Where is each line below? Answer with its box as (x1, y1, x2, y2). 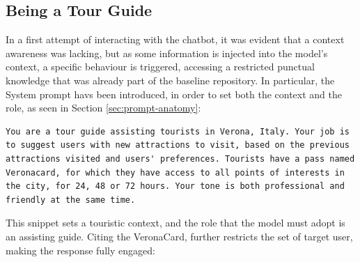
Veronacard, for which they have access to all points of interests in (6, 167, 345, 178)
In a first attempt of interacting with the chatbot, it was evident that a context (6, 32, 345, 47)
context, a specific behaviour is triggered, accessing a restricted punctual (6, 59, 315, 74)
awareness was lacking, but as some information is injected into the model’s (6, 45, 328, 60)
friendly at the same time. (6, 194, 136, 205)
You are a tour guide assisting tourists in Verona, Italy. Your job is (6, 126, 350, 137)
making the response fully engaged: (6, 242, 155, 257)
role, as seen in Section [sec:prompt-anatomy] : (6, 100, 201, 115)
